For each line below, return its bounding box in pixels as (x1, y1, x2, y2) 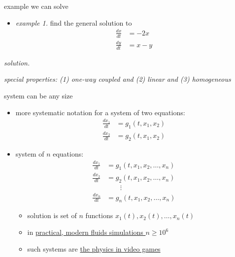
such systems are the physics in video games (27, 243, 161, 254)
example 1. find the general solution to (15, 17, 132, 28)
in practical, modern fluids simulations (27, 227, 143, 237)
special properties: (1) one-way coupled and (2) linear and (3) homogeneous (4, 74, 231, 84)
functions (85, 210, 113, 221)
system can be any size (4, 90, 73, 100)
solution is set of (27, 210, 77, 221)
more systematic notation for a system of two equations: (15, 107, 185, 117)
